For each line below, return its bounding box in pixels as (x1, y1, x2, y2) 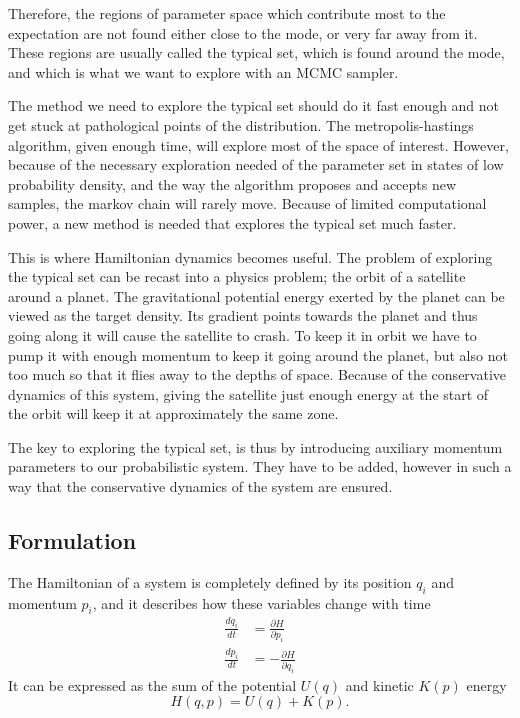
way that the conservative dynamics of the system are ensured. (8, 476, 393, 497)
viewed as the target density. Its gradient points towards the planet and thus (8, 305, 478, 326)
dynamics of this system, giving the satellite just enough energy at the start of (8, 383, 489, 404)
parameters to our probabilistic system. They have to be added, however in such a (8, 456, 512, 477)
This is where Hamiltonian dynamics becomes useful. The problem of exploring (8, 246, 493, 267)
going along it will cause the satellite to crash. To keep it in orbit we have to (8, 324, 477, 345)
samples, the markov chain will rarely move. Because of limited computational (8, 193, 487, 214)
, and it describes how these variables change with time (92, 592, 431, 613)
